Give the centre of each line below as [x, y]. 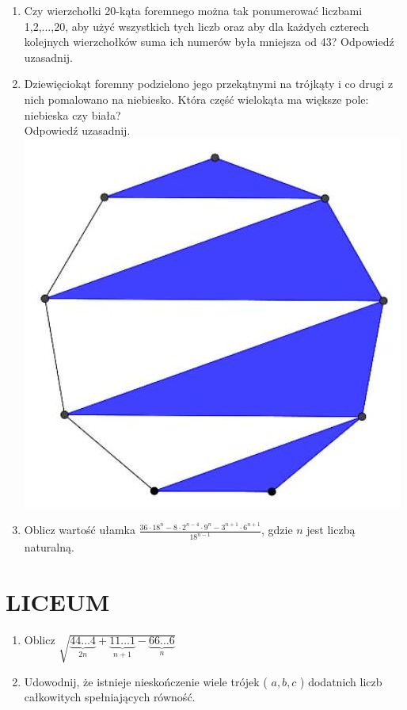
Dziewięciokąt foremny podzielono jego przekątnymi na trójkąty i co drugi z [209, 84]
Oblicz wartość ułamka [80, 530]
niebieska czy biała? [72, 115]
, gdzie [277, 530]
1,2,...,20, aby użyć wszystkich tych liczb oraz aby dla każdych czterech [197, 26]
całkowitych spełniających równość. [110, 697]
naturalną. [49, 547]
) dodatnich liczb [341, 681]
